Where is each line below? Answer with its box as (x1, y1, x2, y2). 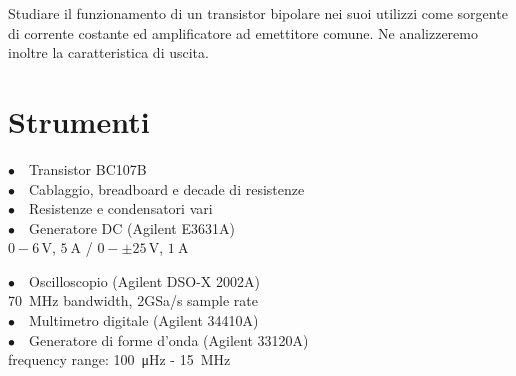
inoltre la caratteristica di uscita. (8, 42, 209, 63)
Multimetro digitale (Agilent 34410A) (29, 310, 259, 331)
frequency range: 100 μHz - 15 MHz (8, 349, 231, 370)
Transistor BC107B (29, 158, 147, 179)
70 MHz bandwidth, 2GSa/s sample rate (8, 290, 258, 311)
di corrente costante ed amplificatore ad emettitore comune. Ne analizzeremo (8, 22, 478, 43)
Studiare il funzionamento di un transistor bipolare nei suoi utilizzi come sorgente (8, 3, 508, 23)
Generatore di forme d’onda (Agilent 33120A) (29, 329, 309, 350)
